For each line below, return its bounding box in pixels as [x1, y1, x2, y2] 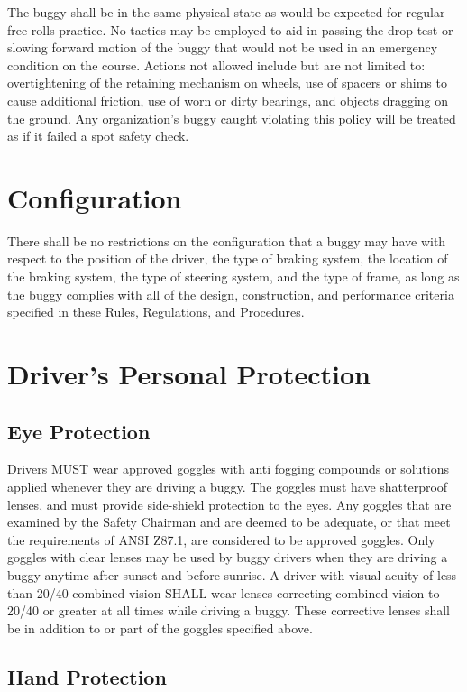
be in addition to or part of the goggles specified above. [7, 618, 313, 637]
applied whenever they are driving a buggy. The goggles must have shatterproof [7, 477, 448, 496]
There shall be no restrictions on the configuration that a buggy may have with [7, 231, 446, 250]
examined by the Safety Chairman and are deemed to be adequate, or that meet [7, 512, 451, 531]
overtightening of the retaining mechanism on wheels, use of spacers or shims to [7, 73, 447, 92]
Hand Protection [7, 662, 167, 690]
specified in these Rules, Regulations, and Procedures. [7, 302, 305, 321]
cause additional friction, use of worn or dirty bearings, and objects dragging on [7, 90, 449, 109]
